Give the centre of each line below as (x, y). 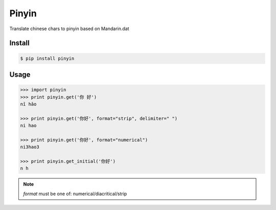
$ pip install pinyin (47, 58)
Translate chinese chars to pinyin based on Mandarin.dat (69, 29)
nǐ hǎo (28, 104)
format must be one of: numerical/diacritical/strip (75, 194)
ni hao (28, 126)
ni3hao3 (30, 147)
